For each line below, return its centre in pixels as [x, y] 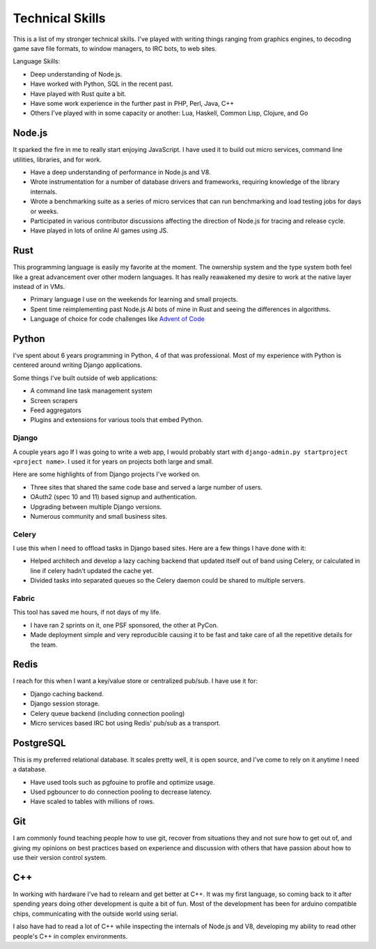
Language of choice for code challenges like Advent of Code [117, 319]
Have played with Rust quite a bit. [78, 93]
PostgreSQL [39, 743]
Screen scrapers [54, 400]
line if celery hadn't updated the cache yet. [92, 570]
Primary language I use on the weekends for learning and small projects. [134, 299]
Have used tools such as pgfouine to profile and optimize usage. [123, 782]
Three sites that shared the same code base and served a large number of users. [147, 487]
